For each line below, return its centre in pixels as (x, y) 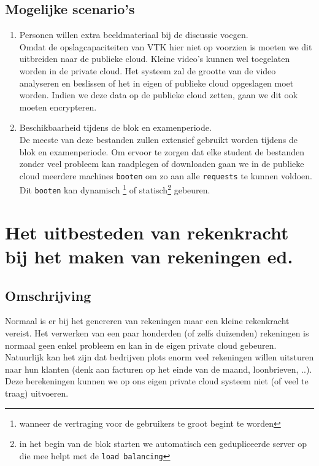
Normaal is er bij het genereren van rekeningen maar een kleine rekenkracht (147, 321)
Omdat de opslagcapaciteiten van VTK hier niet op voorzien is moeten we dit (166, 46)
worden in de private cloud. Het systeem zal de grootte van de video (148, 70)
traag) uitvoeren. (37, 393)
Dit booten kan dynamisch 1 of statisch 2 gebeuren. (115, 189)
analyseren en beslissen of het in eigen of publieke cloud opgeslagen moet (156, 83)
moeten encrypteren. (58, 107)
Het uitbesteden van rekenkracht (147, 232)
